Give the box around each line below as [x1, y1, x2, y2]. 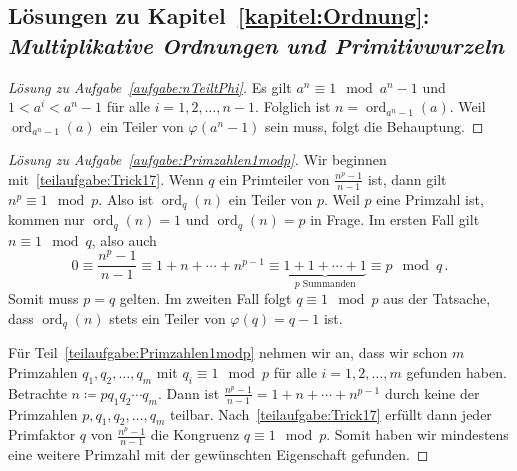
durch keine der [384, 382, 480, 403]
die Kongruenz [150, 424, 240, 445]
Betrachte [8, 382, 67, 403]
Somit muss [8, 288, 79, 309]
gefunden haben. [406, 361, 507, 382]
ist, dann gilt [367, 168, 447, 189]
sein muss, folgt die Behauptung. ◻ [265, 115, 484, 136]
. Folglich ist [255, 96, 331, 117]
